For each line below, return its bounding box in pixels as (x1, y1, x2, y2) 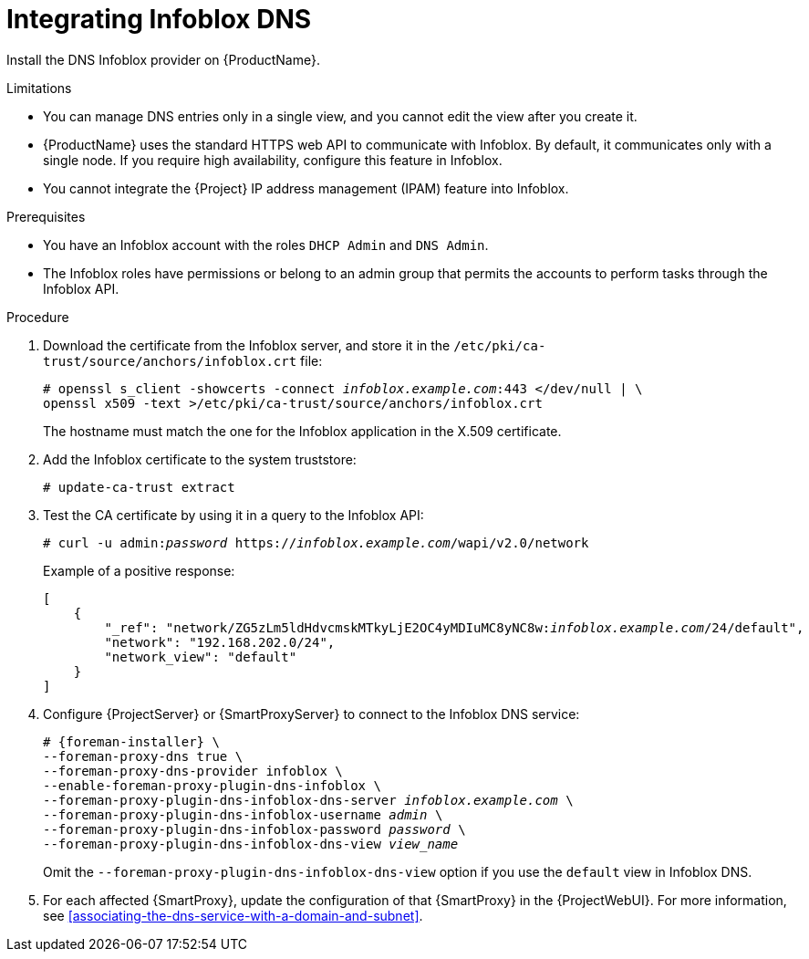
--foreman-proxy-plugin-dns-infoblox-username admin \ (43, 807, 443, 822)
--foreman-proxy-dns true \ (43, 748, 244, 764)
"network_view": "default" (104, 649, 297, 664)
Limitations (6, 79, 72, 96)
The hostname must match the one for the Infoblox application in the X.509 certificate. (43, 422, 562, 439)
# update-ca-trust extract (43, 479, 235, 495)
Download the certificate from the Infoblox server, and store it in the (43, 337, 451, 353)
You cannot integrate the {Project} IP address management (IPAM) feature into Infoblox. (43, 180, 569, 196)
